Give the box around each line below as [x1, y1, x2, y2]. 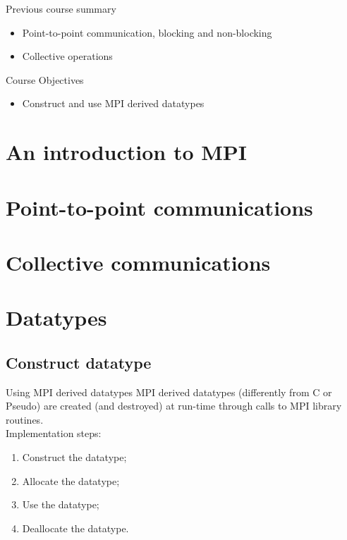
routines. [6, 412, 44, 427]
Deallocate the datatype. [22, 520, 129, 535]
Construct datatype [6, 351, 152, 373]
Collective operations [22, 49, 113, 63]
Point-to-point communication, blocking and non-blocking [22, 25, 272, 39]
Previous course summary [6, 1, 116, 16]
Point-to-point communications [6, 192, 313, 221]
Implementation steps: [6, 426, 102, 441]
